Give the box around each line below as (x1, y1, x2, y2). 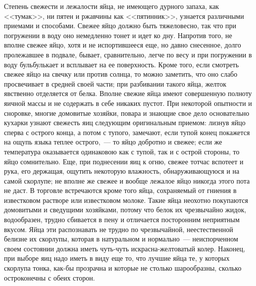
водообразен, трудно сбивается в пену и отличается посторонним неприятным (4, 214, 240, 225)
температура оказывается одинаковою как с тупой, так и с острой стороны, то (4, 146, 240, 156)
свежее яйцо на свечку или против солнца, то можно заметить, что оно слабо (4, 69, 238, 79)
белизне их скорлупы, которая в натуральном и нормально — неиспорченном (4, 234, 238, 244)
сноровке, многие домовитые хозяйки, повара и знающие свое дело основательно (4, 107, 250, 118)
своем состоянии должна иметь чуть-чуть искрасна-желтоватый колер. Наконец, (4, 243, 245, 253)
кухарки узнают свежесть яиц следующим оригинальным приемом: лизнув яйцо (4, 117, 246, 128)
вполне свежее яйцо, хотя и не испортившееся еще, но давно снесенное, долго (4, 40, 241, 50)
